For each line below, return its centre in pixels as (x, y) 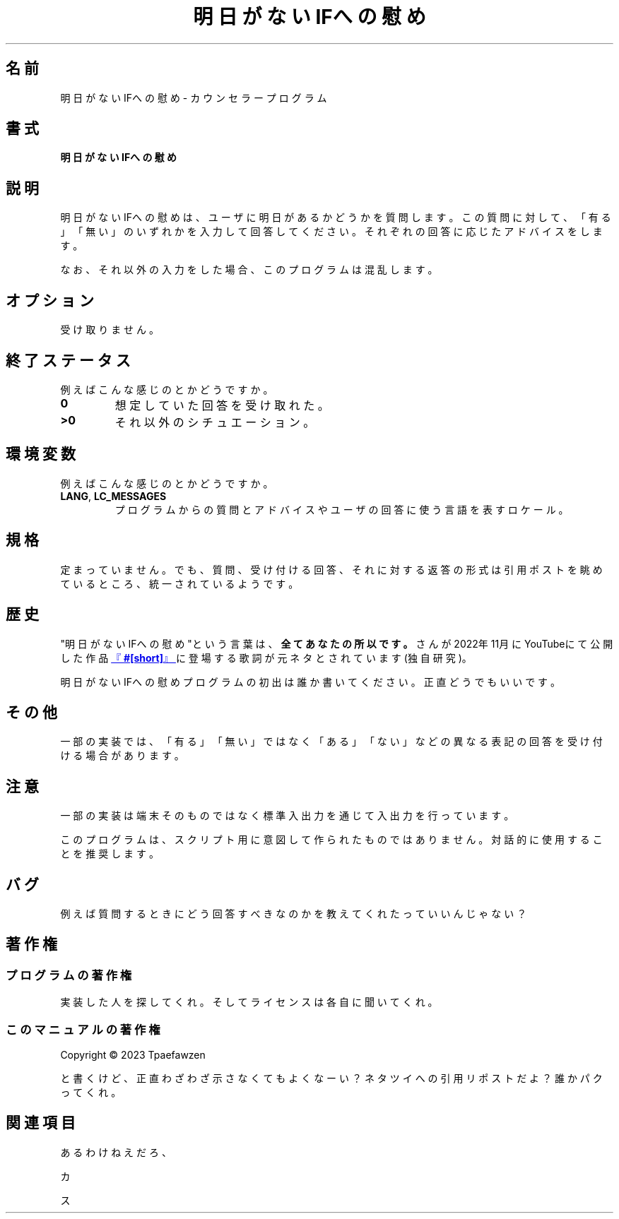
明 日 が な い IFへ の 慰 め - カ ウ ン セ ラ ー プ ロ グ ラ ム (194, 97)
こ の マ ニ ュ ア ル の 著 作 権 (83, 1029)
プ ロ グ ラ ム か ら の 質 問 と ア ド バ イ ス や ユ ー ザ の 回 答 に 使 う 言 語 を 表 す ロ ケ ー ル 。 (342, 509)
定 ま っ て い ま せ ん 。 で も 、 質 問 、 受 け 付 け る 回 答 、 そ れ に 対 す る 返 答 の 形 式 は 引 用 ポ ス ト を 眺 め (331, 569)
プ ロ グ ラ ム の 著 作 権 (69, 975)
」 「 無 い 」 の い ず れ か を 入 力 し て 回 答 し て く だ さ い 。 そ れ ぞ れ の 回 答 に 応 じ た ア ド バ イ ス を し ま (331, 232)
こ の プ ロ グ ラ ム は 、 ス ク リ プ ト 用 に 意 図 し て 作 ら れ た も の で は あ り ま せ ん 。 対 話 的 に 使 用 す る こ (331, 840)
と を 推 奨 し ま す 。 (110, 854)
